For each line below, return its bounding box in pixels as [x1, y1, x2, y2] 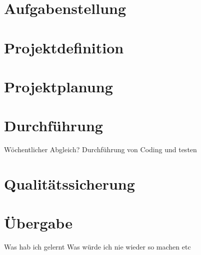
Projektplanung [4, 76, 113, 96]
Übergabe [4, 213, 72, 233]
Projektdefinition [4, 37, 124, 57]
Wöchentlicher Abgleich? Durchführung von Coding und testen [4, 144, 197, 155]
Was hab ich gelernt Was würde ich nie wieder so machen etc [4, 242, 191, 252]
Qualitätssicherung [4, 174, 135, 194]
